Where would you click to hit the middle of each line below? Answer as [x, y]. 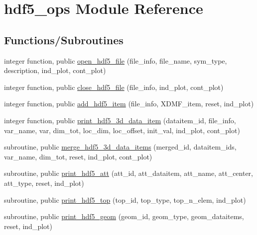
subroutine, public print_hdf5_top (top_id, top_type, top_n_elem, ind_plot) [125, 199]
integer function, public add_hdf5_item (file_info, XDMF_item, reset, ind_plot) [129, 104]
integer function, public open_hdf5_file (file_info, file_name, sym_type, [116, 60]
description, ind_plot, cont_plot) [55, 70]
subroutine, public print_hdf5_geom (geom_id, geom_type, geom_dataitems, [124, 216]
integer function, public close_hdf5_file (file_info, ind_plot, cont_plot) [114, 87]
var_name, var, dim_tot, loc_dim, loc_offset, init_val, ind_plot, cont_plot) [122, 130]
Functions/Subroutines [64, 39]
